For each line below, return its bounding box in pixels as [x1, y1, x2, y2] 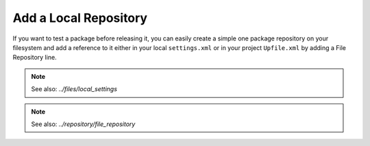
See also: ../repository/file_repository [31, 120, 136, 128]
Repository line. [12, 53, 58, 62]
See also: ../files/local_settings [31, 85, 118, 93]
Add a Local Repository [12, 10, 147, 25]
